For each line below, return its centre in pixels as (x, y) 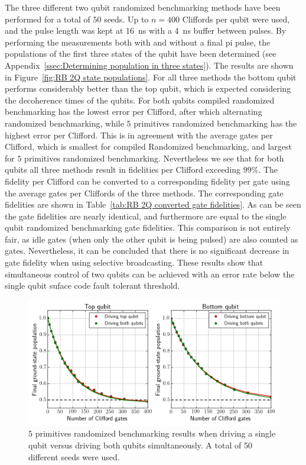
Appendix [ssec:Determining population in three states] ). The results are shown (149, 65)
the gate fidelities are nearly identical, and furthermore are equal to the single (146, 216)
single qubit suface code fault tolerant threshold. (92, 285)
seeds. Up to (126, 19)
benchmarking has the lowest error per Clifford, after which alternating (134, 112)
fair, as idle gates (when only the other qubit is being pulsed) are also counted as (152, 239)
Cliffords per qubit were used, (236, 19)
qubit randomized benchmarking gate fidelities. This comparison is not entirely (148, 227)
